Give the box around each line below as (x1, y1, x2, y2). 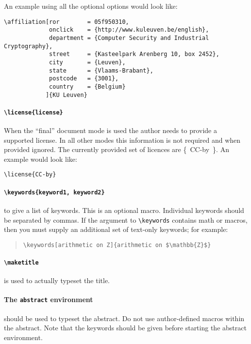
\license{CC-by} (4, 171, 56, 178)
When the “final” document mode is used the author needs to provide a (4, 125, 217, 135)
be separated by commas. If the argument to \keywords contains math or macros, (4, 214, 248, 225)
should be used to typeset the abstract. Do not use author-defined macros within (4, 313, 245, 323)
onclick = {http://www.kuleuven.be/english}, (49, 26, 209, 34)
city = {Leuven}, (49, 58, 126, 66)
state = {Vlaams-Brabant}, (49, 67, 153, 74)
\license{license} (4, 109, 63, 116)
